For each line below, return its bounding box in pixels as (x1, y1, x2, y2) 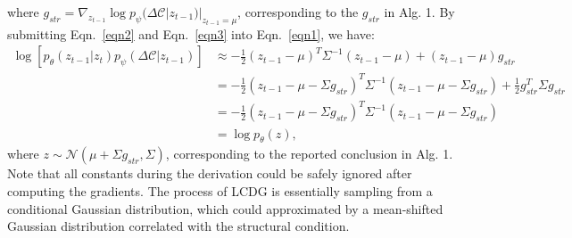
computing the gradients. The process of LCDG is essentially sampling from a (7, 181, 433, 200)
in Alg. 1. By (384, 3, 455, 21)
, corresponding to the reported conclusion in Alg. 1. (165, 144, 453, 163)
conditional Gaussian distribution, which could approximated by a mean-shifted (7, 199, 444, 217)
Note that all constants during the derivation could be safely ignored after (7, 164, 412, 183)
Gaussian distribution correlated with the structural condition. (7, 217, 350, 235)
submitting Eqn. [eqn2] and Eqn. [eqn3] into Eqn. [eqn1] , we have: (7, 24, 375, 43)
